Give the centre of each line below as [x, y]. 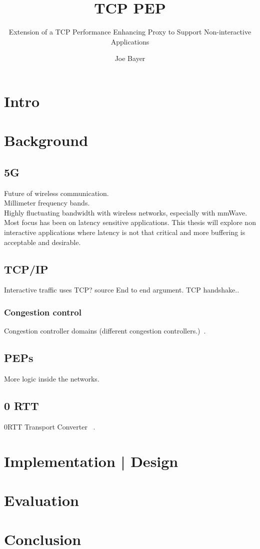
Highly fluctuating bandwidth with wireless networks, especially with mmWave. [126, 212]
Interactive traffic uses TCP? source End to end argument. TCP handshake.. [122, 290]
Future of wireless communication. [56, 193]
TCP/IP [26, 269]
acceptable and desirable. [42, 242]
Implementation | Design [91, 461]
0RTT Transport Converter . [50, 426]
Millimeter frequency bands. [47, 203]
